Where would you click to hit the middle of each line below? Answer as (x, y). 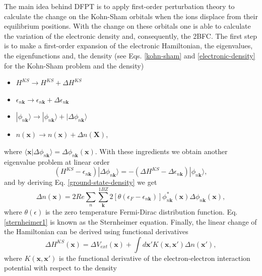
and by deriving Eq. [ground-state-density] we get (81, 182)
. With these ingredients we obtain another (161, 151)
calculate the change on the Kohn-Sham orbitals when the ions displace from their (131, 16)
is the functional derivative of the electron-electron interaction (155, 258)
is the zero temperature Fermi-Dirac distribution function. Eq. (141, 212)
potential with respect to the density (60, 268)
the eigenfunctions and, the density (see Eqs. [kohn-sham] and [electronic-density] (130, 55)
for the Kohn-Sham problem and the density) (74, 65)
